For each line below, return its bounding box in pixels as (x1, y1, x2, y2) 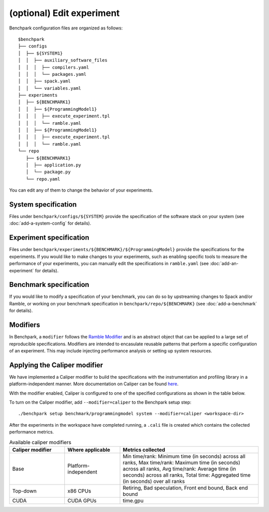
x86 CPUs (67, 487, 92, 494)
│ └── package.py (25, 169, 71, 175)
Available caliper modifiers (9, 439, 72, 446)
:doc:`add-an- (210, 260, 239, 266)
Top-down (12, 487, 37, 494)
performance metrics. (9, 429, 54, 435)
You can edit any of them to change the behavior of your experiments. (9, 187, 153, 193)
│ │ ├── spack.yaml (18, 78, 71, 84)
